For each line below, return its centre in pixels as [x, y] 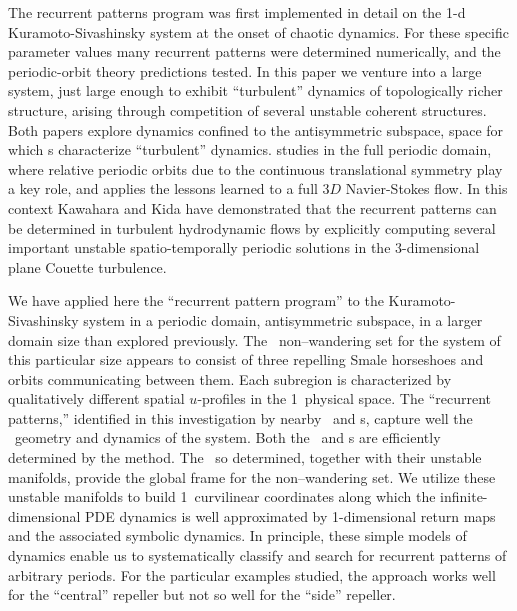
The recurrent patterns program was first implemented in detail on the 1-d [237, 12]
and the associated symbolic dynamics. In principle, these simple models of [237, 535]
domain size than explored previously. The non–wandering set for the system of [254, 339]
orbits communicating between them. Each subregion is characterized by [230, 378]
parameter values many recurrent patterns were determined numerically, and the [254, 51]
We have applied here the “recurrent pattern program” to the [196, 300]
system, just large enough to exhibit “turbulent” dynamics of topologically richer [255, 90]
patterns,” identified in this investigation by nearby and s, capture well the [240, 417]
